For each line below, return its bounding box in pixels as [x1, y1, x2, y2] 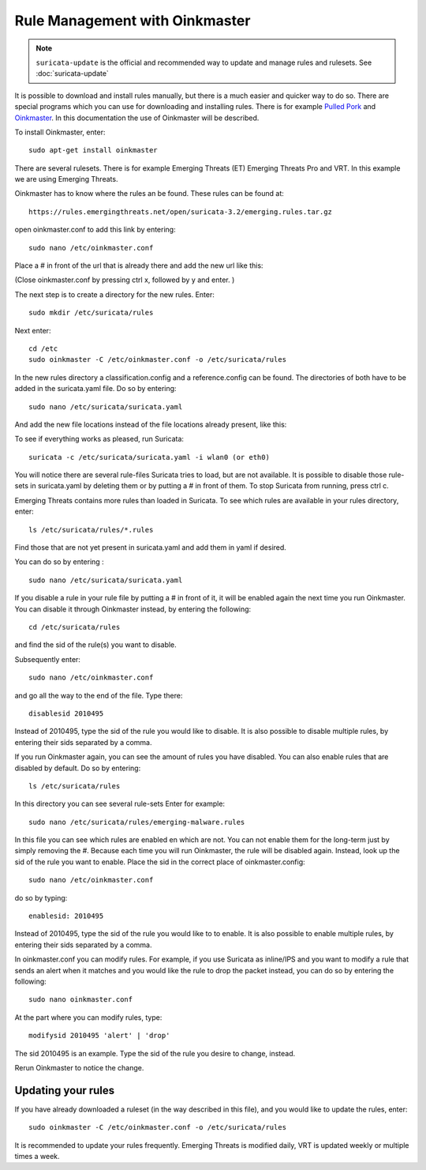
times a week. [14, 1152, 60, 1161]
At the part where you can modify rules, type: [14, 1012, 163, 1022]
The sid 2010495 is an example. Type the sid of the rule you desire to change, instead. [14, 1048, 296, 1058]
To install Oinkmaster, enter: [14, 127, 106, 137]
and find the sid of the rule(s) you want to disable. [14, 640, 177, 649]
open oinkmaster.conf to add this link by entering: [14, 225, 177, 235]
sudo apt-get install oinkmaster [28, 146, 158, 155]
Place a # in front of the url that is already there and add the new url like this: [14, 261, 263, 270]
